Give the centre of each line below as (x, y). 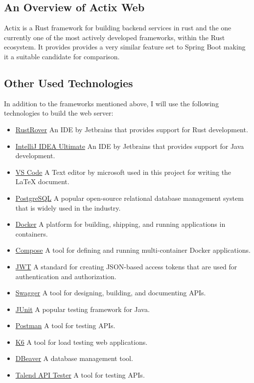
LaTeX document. (42, 181)
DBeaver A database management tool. (74, 358)
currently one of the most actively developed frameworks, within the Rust (115, 37)
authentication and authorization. (66, 276)
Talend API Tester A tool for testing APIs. (80, 375)
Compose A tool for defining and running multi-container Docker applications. (133, 250)
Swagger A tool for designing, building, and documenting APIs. (111, 293)
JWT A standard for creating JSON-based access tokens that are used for (126, 266)
